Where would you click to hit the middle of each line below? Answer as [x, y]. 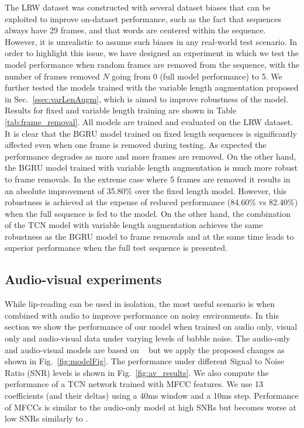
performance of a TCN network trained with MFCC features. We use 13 [134, 384]
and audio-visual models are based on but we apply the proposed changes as [145, 349]
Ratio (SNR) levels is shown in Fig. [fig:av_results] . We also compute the [137, 372]
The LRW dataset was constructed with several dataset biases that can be [138, 7]
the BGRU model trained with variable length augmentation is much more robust [151, 168]
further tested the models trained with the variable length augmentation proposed [152, 87]
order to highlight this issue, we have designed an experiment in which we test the [152, 53]
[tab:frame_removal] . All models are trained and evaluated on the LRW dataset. [149, 121]
